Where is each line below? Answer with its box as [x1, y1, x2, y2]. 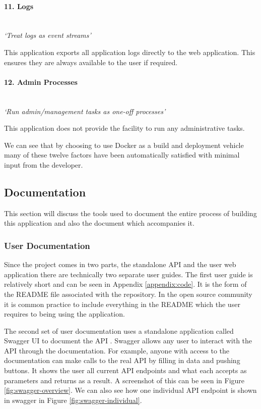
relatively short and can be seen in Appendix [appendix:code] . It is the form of [4, 279, 247, 289]
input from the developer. [4, 159, 83, 170]
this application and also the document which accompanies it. [4, 218, 194, 228]
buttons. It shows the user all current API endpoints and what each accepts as [4, 365, 247, 376]
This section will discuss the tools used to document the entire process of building [4, 208, 257, 218]
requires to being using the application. [4, 309, 125, 319]
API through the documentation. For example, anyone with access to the [4, 345, 230, 355]
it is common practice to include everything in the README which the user [4, 298, 240, 309]
